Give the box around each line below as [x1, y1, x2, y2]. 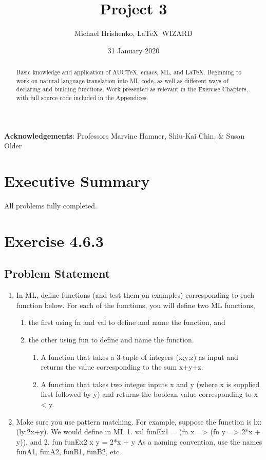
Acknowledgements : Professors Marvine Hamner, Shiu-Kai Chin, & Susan [4, 130, 245, 141]
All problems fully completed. [4, 200, 97, 211]
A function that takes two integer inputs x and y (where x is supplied [41, 378, 260, 389]
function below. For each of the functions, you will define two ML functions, [16, 299, 255, 310]
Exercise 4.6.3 [4, 230, 104, 251]
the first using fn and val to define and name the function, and [28, 317, 225, 328]
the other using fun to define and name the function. [28, 334, 194, 344]
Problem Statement [4, 265, 110, 281]
